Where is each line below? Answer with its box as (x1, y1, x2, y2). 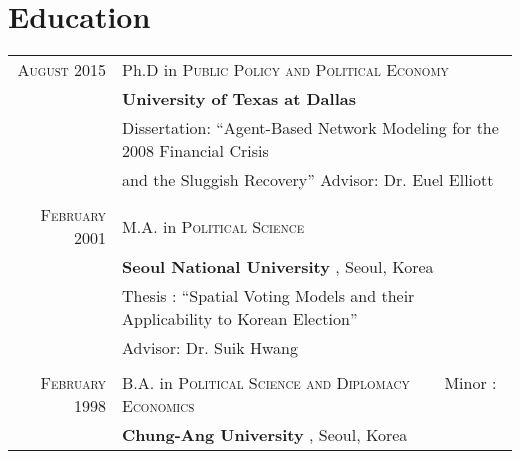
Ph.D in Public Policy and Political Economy (122, 58, 449, 82)
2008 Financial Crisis (122, 139, 269, 163)
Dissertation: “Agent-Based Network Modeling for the (122, 116, 499, 140)
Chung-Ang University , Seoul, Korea (122, 423, 408, 447)
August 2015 (17, 58, 107, 82)
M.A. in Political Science (122, 214, 305, 238)
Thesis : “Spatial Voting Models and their (122, 284, 415, 308)
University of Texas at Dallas (122, 87, 356, 111)
